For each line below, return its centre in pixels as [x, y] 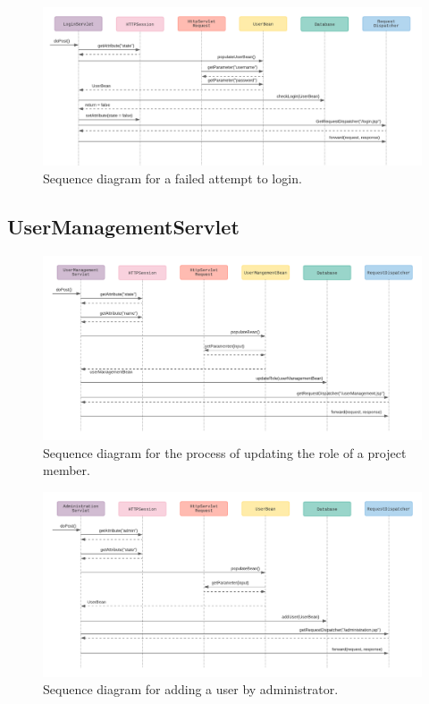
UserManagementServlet [123, 226]
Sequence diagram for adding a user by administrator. [191, 689]
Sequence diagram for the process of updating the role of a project [225, 452]
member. [67, 470]
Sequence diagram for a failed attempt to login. [172, 178]
